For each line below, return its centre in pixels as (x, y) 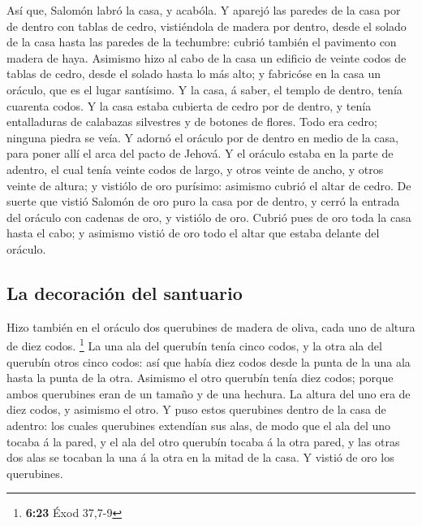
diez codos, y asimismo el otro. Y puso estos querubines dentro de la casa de (196, 409)
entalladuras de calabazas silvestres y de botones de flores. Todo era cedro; (192, 122)
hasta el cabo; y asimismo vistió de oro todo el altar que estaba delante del (193, 233)
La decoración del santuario (125, 292)
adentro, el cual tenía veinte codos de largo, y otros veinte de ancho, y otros (195, 169)
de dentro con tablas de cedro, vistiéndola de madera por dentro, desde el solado (207, 26)
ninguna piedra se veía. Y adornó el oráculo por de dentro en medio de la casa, (202, 137)
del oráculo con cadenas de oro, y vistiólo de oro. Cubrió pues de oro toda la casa (209, 217)
